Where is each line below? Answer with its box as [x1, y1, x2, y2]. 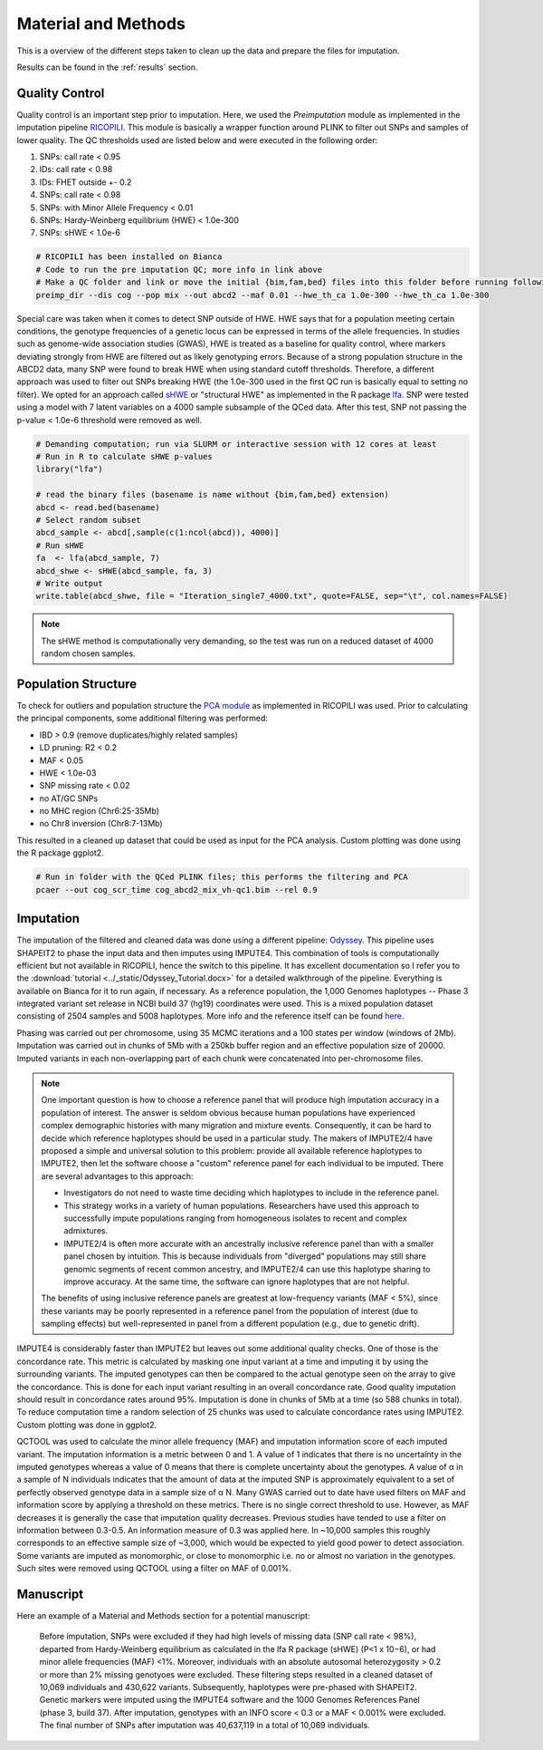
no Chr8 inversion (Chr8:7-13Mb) [39, 818, 163, 829]
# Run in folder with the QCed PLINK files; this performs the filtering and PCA [35, 872, 409, 883]
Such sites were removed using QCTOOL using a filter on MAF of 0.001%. [16, 1563, 291, 1574]
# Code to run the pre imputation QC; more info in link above [35, 264, 323, 275]
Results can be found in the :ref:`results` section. [16, 62, 198, 73]
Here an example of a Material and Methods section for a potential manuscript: [16, 1610, 310, 1621]
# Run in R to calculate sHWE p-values [35, 451, 213, 461]
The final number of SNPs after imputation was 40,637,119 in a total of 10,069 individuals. [39, 1720, 370, 1731]
